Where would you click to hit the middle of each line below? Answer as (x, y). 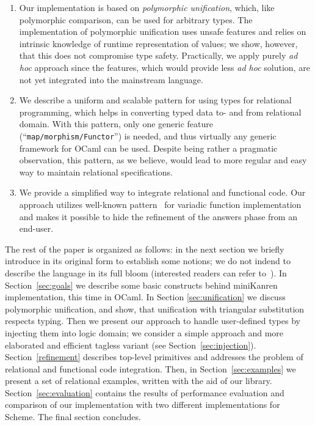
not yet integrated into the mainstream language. (111, 79)
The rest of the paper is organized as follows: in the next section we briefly (145, 249)
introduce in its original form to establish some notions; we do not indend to (148, 261)
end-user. (36, 228)
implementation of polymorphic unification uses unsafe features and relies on (163, 31)
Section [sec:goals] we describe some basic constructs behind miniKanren (141, 285)
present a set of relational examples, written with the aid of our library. (139, 381)
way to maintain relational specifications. (96, 172)
